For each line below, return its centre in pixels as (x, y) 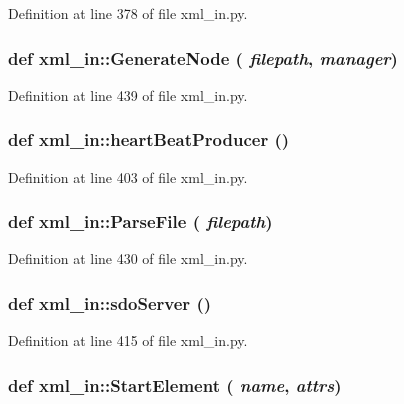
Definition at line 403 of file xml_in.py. (128, 176)
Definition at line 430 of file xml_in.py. (128, 258)
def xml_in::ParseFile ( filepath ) (140, 221)
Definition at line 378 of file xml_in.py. (128, 13)
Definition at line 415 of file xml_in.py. (128, 340)
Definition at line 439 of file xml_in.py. (128, 94)
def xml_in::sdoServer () (110, 302)
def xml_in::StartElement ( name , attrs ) (175, 384)
